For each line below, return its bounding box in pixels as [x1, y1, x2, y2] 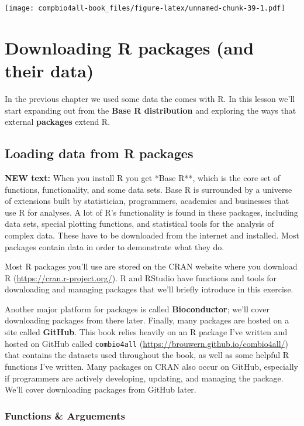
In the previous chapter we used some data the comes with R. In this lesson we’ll [5, 92, 295, 104]
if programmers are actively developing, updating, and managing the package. [5, 372, 284, 384]
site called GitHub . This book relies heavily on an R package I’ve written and [5, 326, 288, 338]
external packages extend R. [5, 115, 110, 128]
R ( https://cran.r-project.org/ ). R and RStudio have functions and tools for [5, 271, 277, 284]
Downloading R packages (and [5, 35, 254, 59]
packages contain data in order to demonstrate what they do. [5, 240, 224, 253]
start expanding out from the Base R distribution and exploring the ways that [5, 104, 296, 116]
